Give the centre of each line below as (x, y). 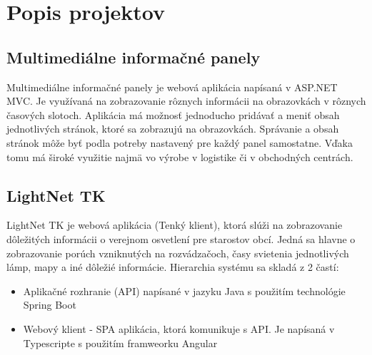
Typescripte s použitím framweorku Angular (120, 343)
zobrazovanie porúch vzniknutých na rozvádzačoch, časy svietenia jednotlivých (178, 253)
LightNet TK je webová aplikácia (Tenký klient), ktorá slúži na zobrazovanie (175, 225)
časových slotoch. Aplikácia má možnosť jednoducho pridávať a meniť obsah (173, 114)
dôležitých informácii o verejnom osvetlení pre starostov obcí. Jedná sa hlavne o (181, 238)
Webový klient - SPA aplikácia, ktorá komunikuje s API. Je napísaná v (179, 328)
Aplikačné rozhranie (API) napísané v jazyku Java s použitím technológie (184, 290)
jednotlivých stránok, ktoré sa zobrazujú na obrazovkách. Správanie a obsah (173, 129)
